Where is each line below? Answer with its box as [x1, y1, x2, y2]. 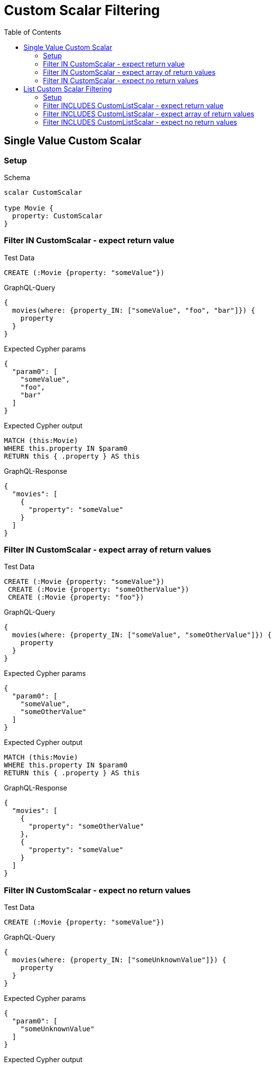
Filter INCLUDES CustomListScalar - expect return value [43, 101, 224, 110]
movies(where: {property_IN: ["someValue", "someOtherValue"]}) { [12, 631, 272, 639]
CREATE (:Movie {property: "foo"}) [8, 593, 144, 602]
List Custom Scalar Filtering [23, 84, 112, 93]
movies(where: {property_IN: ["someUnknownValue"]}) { [12, 956, 227, 964]
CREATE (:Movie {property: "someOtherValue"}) [8, 585, 190, 594]
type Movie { [4, 204, 54, 212]
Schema [4, 173, 30, 182]
